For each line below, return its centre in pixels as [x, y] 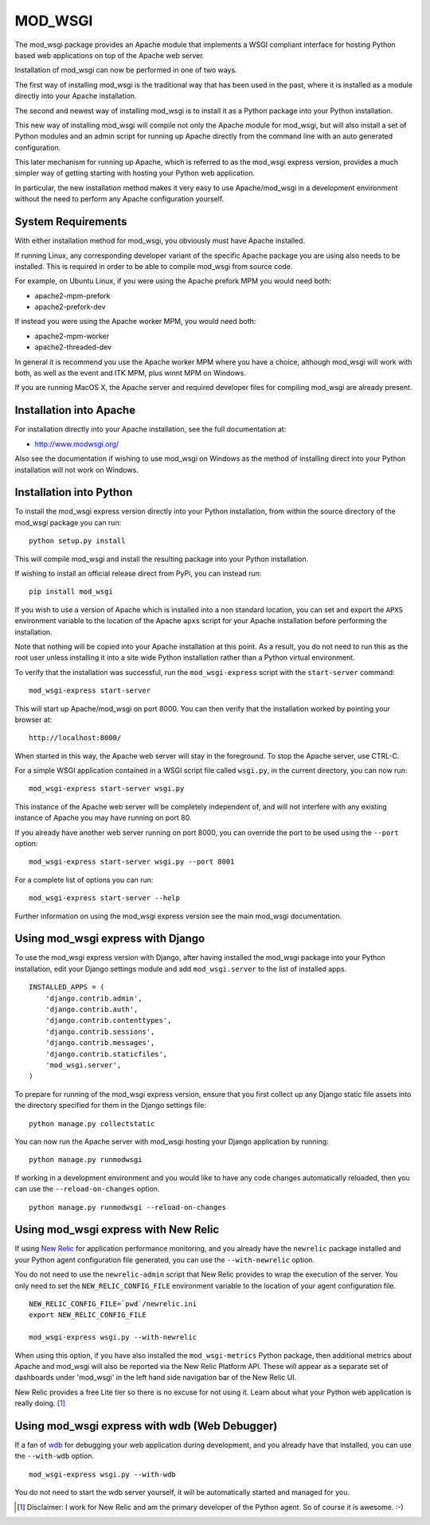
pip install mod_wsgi [71, 592]
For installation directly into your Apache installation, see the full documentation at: [150, 429]
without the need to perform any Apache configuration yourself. [119, 199]
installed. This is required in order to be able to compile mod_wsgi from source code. [154, 266]
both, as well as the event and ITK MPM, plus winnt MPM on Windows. [130, 373]
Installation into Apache [75, 410]
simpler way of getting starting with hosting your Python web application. [135, 173]
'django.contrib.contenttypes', [108, 1020]
